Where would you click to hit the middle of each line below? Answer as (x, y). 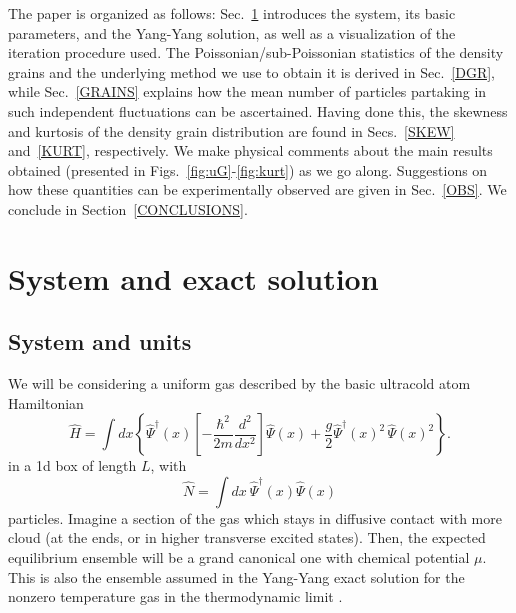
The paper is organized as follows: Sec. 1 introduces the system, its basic (232, 13)
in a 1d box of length (72, 465)
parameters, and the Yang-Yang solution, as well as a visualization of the (232, 32)
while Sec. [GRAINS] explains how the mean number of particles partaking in (247, 91)
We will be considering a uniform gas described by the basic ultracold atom (239, 383)
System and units (100, 341)
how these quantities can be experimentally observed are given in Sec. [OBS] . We (257, 189)
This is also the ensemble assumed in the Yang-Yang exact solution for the (236, 576)
